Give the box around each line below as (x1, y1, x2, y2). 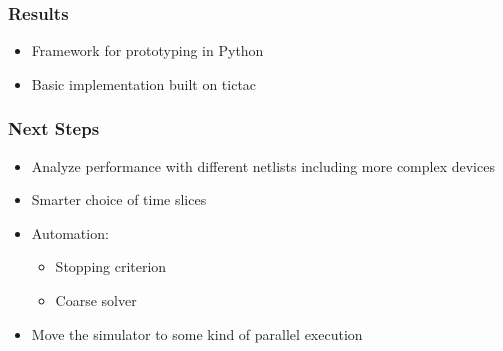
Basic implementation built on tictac (31, 73, 257, 94)
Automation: (31, 222, 109, 243)
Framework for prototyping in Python (31, 40, 264, 61)
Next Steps (8, 116, 100, 141)
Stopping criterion (55, 256, 167, 277)
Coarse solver (55, 290, 137, 310)
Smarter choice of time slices (31, 189, 207, 210)
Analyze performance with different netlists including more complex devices (31, 155, 495, 176)
